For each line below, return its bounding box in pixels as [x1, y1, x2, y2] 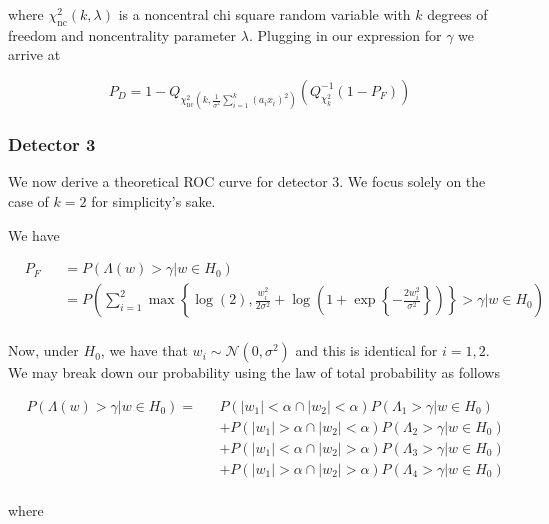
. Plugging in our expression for [248, 24, 442, 45]
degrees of [427, 4, 488, 24]
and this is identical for [295, 340, 438, 361]
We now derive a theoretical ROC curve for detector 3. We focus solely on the [8, 171, 486, 192]
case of [8, 190, 49, 211]
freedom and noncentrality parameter [8, 24, 237, 45]
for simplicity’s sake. [91, 190, 216, 211]
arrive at [8, 44, 61, 65]
